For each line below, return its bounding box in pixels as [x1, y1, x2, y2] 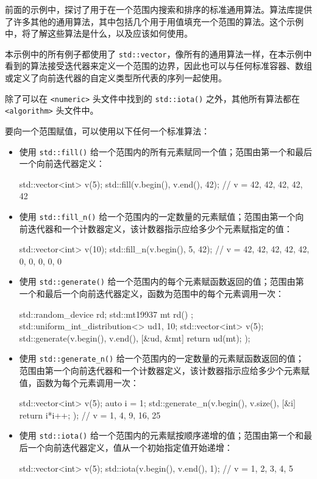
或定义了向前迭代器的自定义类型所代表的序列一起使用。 [5, 71, 227, 84]
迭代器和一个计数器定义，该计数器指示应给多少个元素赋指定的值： [27, 222, 293, 235]
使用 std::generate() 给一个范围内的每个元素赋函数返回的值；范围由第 [19, 275, 304, 288]
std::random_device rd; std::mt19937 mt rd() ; [19, 307, 193, 320]
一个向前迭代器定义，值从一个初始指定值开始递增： [27, 441, 233, 454]
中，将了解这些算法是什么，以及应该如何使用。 [5, 27, 193, 40]
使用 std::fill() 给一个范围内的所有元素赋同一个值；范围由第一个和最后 [19, 145, 312, 158]
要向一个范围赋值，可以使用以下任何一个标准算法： [5, 124, 210, 137]
